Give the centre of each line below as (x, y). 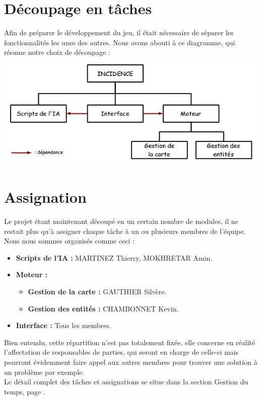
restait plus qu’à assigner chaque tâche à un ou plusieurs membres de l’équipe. (125, 231)
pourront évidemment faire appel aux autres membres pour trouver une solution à (131, 362)
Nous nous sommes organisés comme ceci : (70, 241)
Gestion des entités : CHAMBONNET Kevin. (103, 308)
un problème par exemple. (44, 372)
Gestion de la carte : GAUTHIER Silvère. (97, 291)
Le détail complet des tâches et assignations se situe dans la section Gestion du (126, 382)
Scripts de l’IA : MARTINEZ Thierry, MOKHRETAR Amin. (114, 257)
